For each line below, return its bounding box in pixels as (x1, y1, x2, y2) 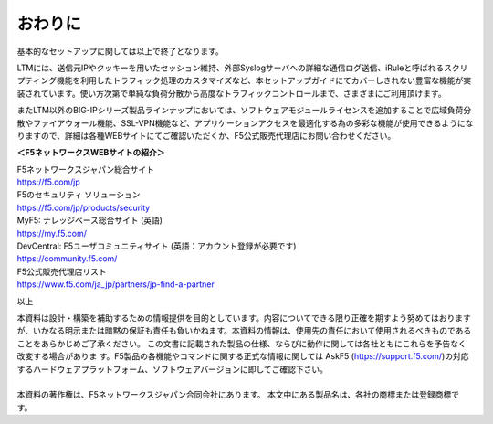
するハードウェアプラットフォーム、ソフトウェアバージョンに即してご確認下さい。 (16, 364, 329, 375)
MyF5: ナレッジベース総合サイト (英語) (16, 215, 163, 226)
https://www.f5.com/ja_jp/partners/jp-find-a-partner (16, 279, 215, 290)
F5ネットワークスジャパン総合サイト (16, 164, 155, 175)
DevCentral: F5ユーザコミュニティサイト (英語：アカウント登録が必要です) (16, 240, 297, 251)
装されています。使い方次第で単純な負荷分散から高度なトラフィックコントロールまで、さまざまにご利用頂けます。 (16, 88, 446, 99)
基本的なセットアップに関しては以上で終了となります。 (16, 46, 224, 57)
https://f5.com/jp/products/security (16, 202, 151, 213)
